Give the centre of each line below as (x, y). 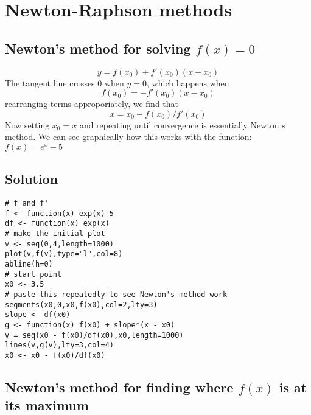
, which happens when (188, 82)
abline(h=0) (29, 264)
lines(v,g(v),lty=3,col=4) (59, 345)
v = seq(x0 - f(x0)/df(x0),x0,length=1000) (94, 335)
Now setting (27, 124)
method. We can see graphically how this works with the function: (128, 137)
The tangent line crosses (50, 82)
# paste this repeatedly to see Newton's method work (116, 295)
